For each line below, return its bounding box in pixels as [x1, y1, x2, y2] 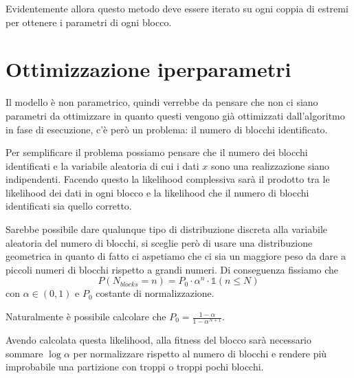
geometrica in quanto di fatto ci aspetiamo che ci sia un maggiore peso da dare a [5, 249, 346, 263]
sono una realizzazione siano [211, 158, 330, 173]
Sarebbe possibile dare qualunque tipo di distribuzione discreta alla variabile [5, 222, 328, 236]
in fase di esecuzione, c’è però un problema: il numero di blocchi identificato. [5, 122, 328, 136]
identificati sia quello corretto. [5, 199, 132, 213]
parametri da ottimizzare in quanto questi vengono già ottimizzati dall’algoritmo [5, 108, 345, 122]
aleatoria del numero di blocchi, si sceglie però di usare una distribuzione [5, 235, 313, 249]
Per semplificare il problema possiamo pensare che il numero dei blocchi [5, 145, 308, 159]
